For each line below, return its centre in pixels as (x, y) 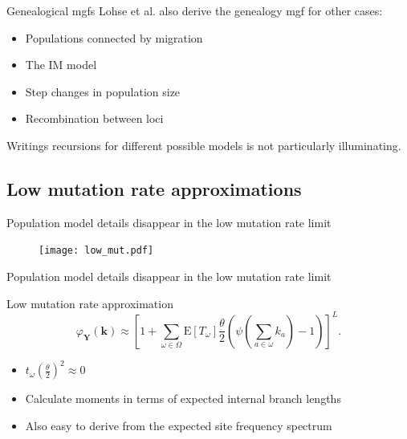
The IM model (61, 65)
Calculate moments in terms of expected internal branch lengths (183, 398)
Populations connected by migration (114, 37)
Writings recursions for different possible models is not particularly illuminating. (204, 145)
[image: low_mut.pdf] (96, 251)
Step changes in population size (103, 91)
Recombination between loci (94, 118)
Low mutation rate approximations (154, 188)
